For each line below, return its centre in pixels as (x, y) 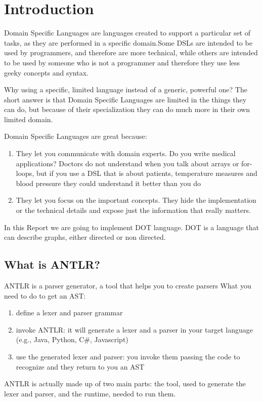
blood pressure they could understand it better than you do (108, 183)
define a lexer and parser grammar (69, 313)
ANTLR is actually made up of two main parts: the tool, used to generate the (125, 383)
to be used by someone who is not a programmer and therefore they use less (122, 62)
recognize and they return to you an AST (80, 366)
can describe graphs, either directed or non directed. (85, 237)
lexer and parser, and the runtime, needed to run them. (90, 393)
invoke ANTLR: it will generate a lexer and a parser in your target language (134, 329)
